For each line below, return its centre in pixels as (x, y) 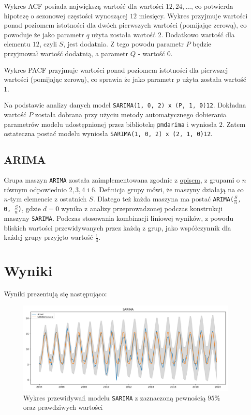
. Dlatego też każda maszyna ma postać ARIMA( (163, 199)
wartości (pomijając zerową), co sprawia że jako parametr (89, 79)
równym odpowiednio (35, 189)
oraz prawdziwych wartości (63, 407)
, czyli (48, 44)
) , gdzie (30, 208)
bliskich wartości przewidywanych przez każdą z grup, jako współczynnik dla (118, 227)
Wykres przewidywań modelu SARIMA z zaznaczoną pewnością (114, 397)
